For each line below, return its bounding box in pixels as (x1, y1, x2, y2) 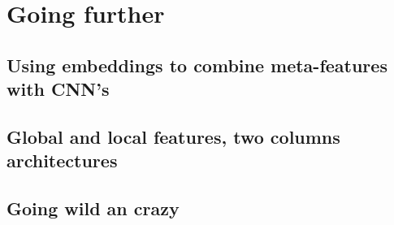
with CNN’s (6, 76, 110, 102)
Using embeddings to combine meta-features (6, 52, 388, 77)
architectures (6, 148, 118, 173)
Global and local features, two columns (6, 123, 340, 149)
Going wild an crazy (6, 196, 180, 221)
